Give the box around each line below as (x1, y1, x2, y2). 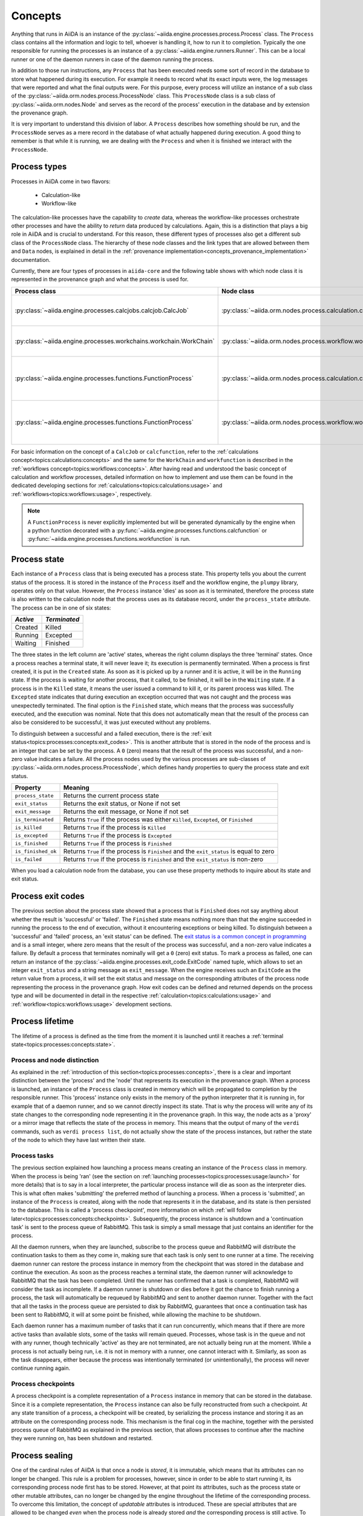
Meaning (63, 783, 90, 792)
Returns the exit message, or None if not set (63, 807, 189, 816)
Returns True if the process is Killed (63, 823, 166, 832)
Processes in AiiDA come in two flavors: (11, 178, 111, 185)
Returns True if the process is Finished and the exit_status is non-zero (63, 855, 263, 864)
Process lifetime (11, 1016, 74, 1027)
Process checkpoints (11, 1380, 75, 1388)
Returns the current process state (63, 791, 160, 800)
